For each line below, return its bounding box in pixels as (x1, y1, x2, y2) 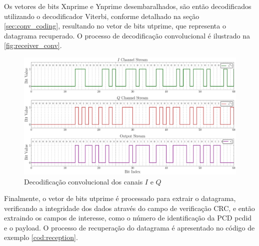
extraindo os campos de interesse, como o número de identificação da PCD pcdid (4, 212, 252, 223)
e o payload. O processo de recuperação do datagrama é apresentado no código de (4, 222, 255, 232)
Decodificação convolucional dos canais (24, 176, 143, 186)
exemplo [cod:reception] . (4, 232, 78, 242)
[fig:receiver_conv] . (4, 40, 62, 50)
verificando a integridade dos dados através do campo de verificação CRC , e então (4, 202, 255, 213)
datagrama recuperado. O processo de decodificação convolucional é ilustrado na (4, 30, 250, 40)
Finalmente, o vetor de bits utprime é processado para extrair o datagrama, (4, 193, 236, 203)
